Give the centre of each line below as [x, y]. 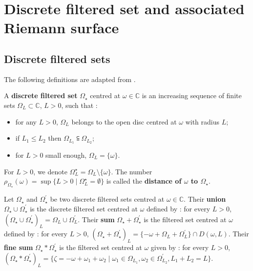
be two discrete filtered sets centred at [107, 199]
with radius [202, 121]
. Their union [205, 199]
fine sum [19, 247]
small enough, [66, 155]
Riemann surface [62, 28]
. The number [132, 171]
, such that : [79, 105]
